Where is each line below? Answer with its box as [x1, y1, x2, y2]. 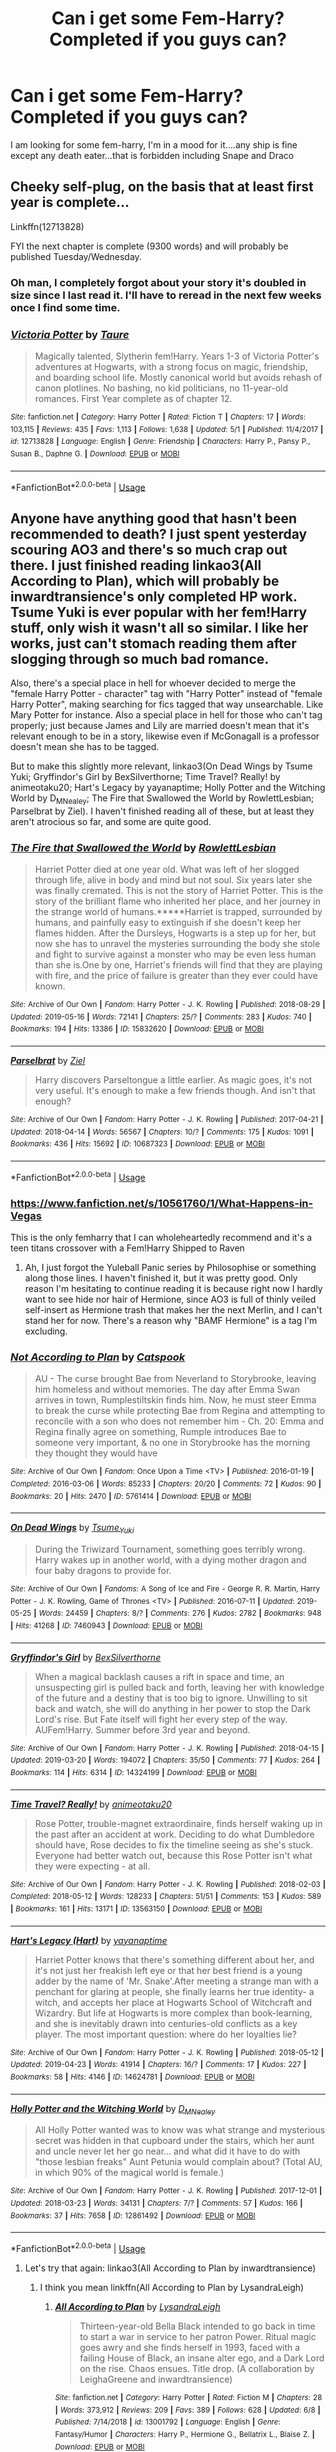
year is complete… [10, 194, 130, 211]
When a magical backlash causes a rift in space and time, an [34, 1670, 285, 1682]
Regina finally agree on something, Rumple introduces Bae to [34, 1426, 287, 1438]
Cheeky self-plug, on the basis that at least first [10, 178, 314, 196]
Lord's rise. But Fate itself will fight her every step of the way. [34, 1713, 288, 1725]
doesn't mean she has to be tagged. [10, 741, 160, 753]
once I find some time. [10, 300, 121, 314]
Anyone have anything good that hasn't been [10, 510, 298, 527]
